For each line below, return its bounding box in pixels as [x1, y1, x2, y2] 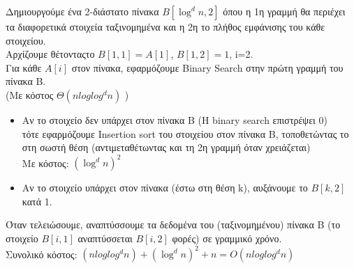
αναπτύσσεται [78, 231, 133, 246]
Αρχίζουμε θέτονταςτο [6, 47, 95, 61]
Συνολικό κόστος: [6, 246, 78, 261]
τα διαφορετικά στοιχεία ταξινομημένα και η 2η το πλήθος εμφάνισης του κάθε [6, 19, 325, 33]
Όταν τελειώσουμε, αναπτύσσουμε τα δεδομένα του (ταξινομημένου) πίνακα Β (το [6, 217, 341, 232]
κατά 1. [22, 194, 52, 208]
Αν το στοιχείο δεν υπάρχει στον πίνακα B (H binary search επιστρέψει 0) [22, 112, 327, 127]
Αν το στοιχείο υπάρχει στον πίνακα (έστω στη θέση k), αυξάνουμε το [22, 180, 308, 195]
